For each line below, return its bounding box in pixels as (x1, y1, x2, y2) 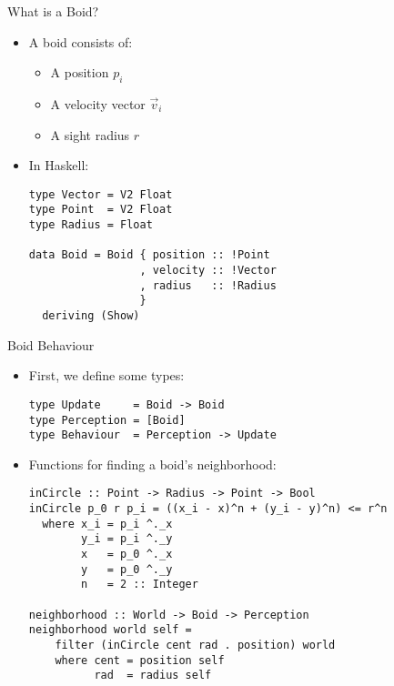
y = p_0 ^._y (81, 562, 173, 576)
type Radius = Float (28, 218, 153, 232)
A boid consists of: (28, 32, 133, 51)
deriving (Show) (42, 309, 140, 323)
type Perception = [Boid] (28, 413, 186, 427)
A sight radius (50, 125, 130, 144)
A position (50, 63, 109, 82)
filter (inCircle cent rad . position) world (55, 638, 336, 651)
